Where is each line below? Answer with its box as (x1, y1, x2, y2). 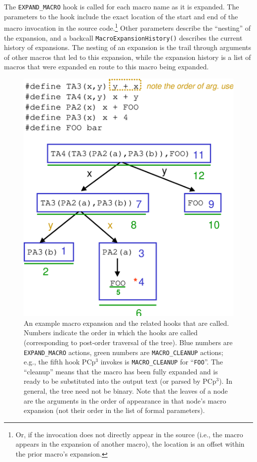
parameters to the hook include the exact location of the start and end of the (4, 11, 238, 21)
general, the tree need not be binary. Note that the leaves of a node (24, 386, 228, 396)
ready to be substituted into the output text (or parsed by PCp (24, 376, 216, 386)
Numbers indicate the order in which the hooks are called (24, 327, 198, 338)
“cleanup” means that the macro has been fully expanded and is (24, 366, 218, 376)
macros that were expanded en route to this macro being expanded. (4, 61, 209, 72)
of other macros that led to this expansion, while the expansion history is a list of (4, 51, 251, 62)
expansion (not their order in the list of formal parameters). (24, 405, 205, 415)
